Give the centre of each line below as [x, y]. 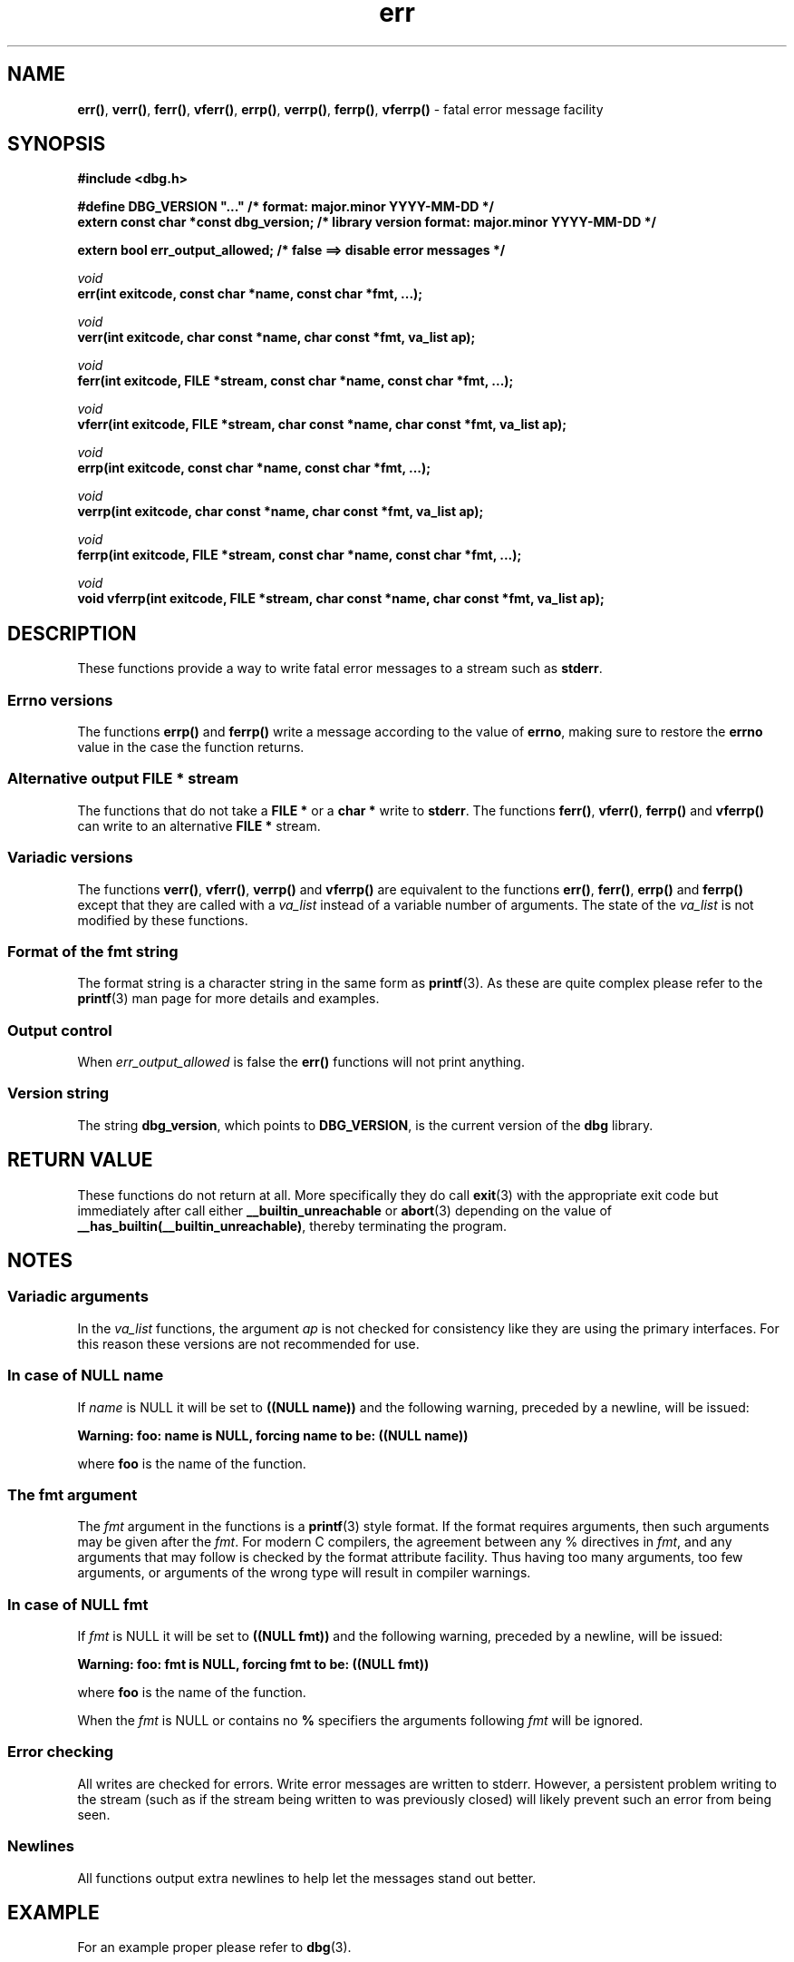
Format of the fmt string [93, 951]
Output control [60, 1030]
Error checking [61, 1752]
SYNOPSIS [57, 144]
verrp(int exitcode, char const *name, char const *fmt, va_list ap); [281, 512]
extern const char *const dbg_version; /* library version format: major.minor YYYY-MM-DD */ [367, 222]
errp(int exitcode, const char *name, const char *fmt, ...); [254, 468]
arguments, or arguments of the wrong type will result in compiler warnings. [304, 1573]
